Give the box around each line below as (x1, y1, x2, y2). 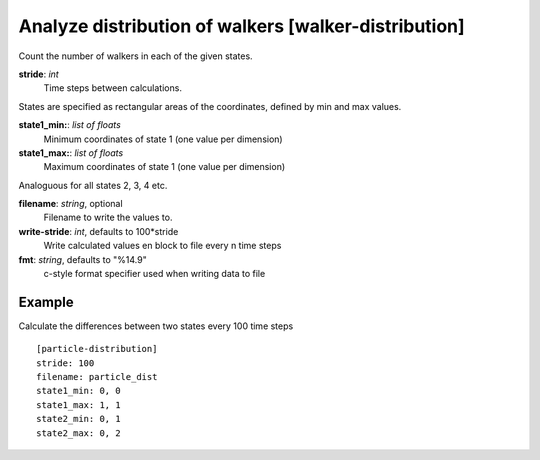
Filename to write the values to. (43, 211, 173, 224)
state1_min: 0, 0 (36, 385, 121, 397)
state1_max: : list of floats (18, 146, 124, 159)
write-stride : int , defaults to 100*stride (18, 225, 179, 237)
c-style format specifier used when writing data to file (43, 268, 266, 280)
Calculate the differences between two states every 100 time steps (18, 320, 294, 332)
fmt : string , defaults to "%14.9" (18, 253, 147, 265)
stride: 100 (36, 357, 95, 369)
